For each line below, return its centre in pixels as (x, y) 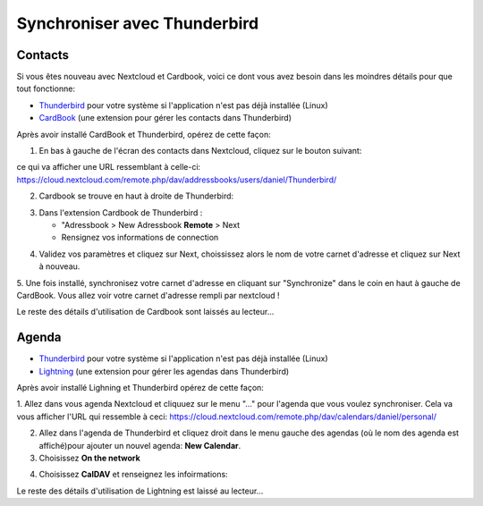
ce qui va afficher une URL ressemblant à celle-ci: (109, 167)
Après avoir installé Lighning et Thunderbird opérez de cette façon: (140, 388)
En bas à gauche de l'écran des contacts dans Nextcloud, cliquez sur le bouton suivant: (200, 151)
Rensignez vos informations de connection (140, 238)
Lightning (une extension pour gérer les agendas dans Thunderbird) (164, 371)
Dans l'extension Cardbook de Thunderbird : (121, 212)
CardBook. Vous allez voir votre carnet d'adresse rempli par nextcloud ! (148, 295)
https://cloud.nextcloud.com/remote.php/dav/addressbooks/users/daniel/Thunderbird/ (177, 180)
